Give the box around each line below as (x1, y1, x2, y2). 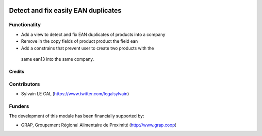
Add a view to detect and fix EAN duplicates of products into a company (21, 32, 165, 37)
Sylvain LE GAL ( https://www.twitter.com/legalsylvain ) (21, 91, 130, 97)
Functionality (9, 21, 41, 28)
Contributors (9, 81, 40, 87)
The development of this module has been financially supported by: (9, 113, 144, 119)
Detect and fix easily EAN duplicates (9, 6, 122, 15)
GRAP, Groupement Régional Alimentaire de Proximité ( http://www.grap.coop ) (21, 122, 177, 128)
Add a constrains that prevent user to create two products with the (21, 45, 154, 51)
